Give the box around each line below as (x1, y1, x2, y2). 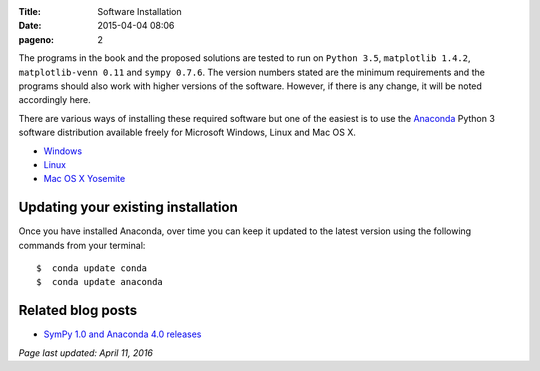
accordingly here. (18, 94, 92, 106)
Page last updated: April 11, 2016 (18, 346, 154, 359)
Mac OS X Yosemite (43, 173, 126, 185)
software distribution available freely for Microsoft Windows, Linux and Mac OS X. (18, 126, 357, 139)
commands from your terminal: (18, 239, 146, 251)
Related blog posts (18, 302, 138, 319)
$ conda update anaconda (36, 276, 164, 288)
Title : (18, 6, 42, 17)
